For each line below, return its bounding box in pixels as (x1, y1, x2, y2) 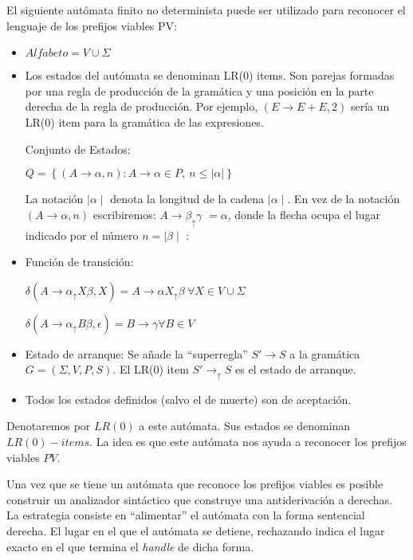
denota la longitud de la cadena (110, 190, 265, 207)
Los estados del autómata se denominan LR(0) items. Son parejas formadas (25, 67, 395, 84)
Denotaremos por (6, 417, 91, 434)
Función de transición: (25, 253, 134, 270)
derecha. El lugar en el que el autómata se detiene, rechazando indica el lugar (6, 522, 385, 538)
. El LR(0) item (112, 361, 189, 378)
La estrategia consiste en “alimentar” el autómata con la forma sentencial (6, 507, 365, 523)
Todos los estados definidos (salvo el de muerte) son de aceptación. (25, 390, 352, 407)
